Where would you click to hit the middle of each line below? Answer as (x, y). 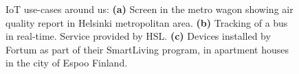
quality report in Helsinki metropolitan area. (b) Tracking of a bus (147, 22)
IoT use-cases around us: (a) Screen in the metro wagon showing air (149, 9)
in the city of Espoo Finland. (67, 63)
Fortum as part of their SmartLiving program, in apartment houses (147, 49)
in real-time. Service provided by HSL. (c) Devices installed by (138, 36)
